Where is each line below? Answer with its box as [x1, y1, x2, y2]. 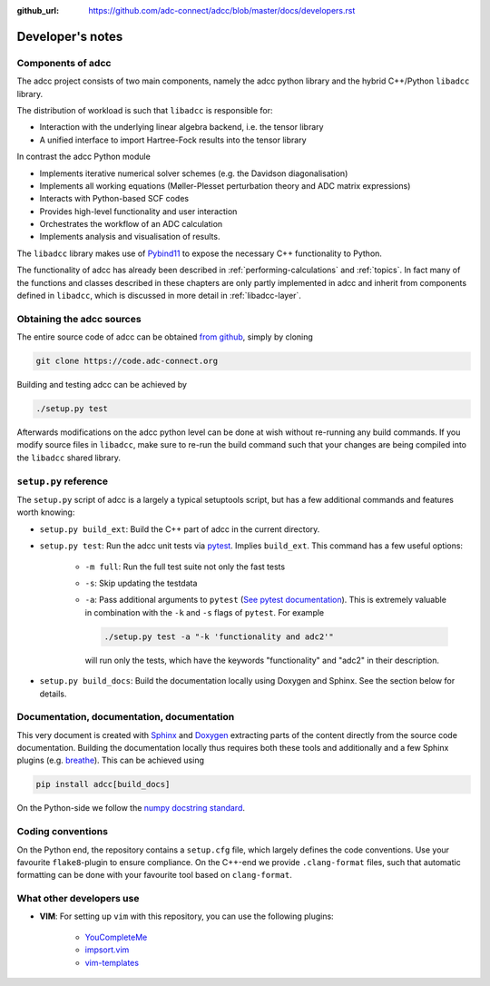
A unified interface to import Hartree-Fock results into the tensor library [39, 134, 308, 145]
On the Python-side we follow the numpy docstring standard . [16, 803, 245, 813]
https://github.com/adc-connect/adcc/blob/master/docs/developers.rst [88, 5, 356, 15]
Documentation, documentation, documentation [16, 711, 235, 724]
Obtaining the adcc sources [16, 312, 142, 325]
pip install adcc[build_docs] [35, 779, 171, 790]
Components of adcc [16, 56, 112, 69]
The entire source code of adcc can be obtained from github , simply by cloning [16, 331, 313, 342]
